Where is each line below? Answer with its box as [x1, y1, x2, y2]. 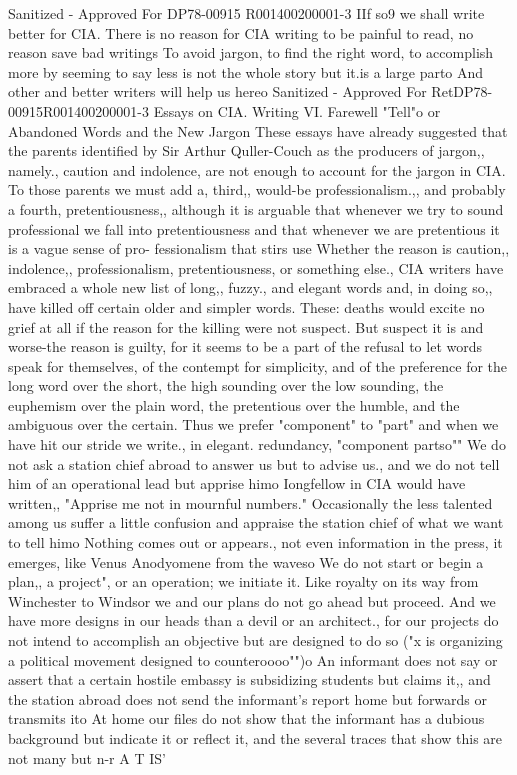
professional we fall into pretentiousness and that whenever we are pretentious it [8, 218, 500, 239]
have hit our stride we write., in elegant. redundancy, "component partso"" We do [8, 434, 506, 455]
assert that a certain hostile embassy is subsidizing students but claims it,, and [8, 669, 491, 690]
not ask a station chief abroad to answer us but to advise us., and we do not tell [8, 453, 500, 474]
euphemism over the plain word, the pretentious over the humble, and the [8, 394, 460, 415]
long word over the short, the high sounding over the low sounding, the [8, 375, 444, 396]
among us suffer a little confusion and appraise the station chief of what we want [8, 512, 504, 533]
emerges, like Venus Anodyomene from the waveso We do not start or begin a [8, 551, 484, 572]
